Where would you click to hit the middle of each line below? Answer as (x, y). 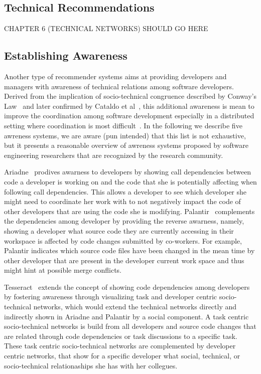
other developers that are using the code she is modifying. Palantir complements (129, 211)
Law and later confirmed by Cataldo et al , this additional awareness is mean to (129, 106)
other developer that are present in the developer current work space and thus (124, 260)
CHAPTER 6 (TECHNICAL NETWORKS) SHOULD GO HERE (106, 28)
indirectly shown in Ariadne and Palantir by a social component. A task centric (126, 316)
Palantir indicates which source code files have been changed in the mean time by (129, 250)
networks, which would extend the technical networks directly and (135, 307)
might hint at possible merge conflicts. (63, 270)
